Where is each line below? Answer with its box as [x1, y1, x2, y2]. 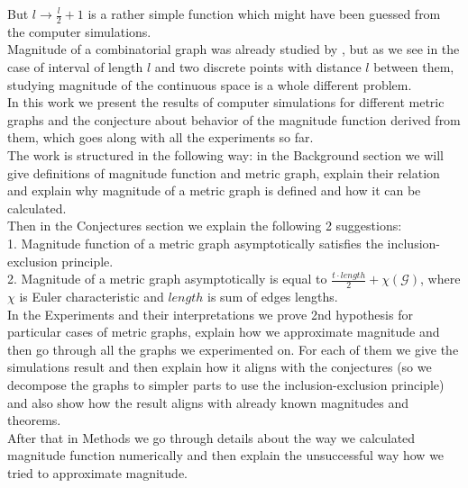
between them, [373, 58, 454, 77]
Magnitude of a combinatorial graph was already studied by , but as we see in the [7, 40, 460, 59]
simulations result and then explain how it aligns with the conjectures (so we [7, 357, 432, 376]
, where [420, 269, 461, 288]
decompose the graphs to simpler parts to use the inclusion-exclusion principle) [7, 375, 445, 393]
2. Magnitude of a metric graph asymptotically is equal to [7, 269, 327, 288]
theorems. [7, 411, 61, 429]
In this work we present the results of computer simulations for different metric [7, 93, 445, 112]
